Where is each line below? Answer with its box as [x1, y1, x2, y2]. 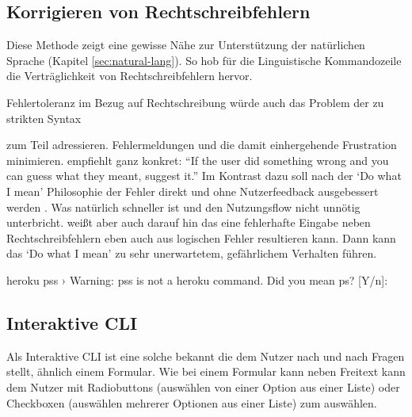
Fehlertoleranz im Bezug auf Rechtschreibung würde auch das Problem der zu [6, 94, 384, 110]
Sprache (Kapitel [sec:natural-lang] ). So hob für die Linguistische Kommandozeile [6, 52, 402, 68]
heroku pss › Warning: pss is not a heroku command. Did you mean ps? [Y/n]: [6, 271, 388, 288]
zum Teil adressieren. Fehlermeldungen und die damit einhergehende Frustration [6, 136, 397, 153]
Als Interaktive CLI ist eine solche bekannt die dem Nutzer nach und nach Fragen [6, 347, 405, 364]
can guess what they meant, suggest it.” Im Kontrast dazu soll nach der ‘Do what [6, 167, 402, 184]
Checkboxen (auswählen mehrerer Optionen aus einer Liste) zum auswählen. [6, 394, 377, 411]
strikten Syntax [6, 109, 82, 126]
